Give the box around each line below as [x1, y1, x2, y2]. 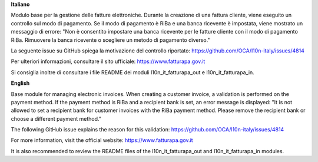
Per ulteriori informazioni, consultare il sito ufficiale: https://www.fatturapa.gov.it [11, 58, 206, 65]
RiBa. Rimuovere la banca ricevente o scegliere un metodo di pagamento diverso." [11, 36, 210, 44]
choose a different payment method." [11, 115, 101, 122]
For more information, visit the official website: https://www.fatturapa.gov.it [11, 137, 194, 144]
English [11, 80, 30, 87]
